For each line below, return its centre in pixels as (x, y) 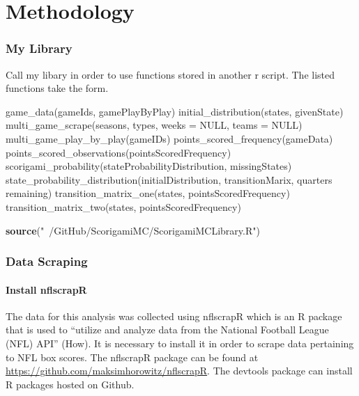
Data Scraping (47, 261)
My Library (39, 48)
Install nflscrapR (46, 289)
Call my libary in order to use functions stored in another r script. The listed (170, 74)
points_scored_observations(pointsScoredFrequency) (119, 152)
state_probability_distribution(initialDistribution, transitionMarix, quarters (169, 179)
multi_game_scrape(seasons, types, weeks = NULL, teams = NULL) (154, 125)
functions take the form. (57, 88)
